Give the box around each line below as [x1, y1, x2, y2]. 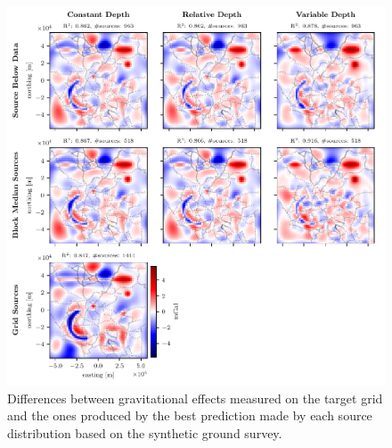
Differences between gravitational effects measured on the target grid [7, 388, 383, 407]
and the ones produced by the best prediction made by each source [7, 406, 372, 425]
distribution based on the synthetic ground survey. [7, 423, 282, 442]
